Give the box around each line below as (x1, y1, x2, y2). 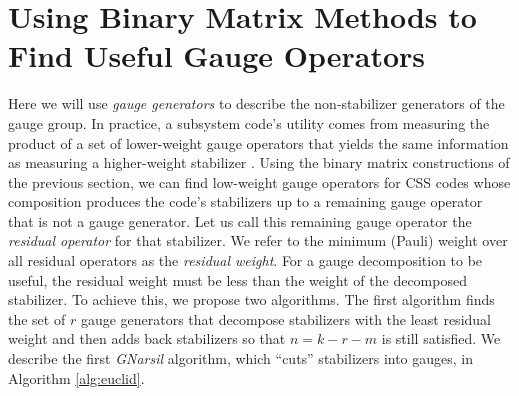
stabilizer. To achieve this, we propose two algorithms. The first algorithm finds (8, 289, 495, 310)
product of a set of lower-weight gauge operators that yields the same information (8, 132, 509, 153)
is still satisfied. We (381, 328, 501, 349)
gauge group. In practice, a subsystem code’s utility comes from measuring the (8, 112, 490, 133)
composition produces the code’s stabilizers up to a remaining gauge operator (8, 191, 483, 212)
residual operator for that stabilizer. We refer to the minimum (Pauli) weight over (8, 230, 508, 251)
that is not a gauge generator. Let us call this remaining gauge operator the (8, 210, 472, 231)
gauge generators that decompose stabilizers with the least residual (80, 308, 491, 329)
